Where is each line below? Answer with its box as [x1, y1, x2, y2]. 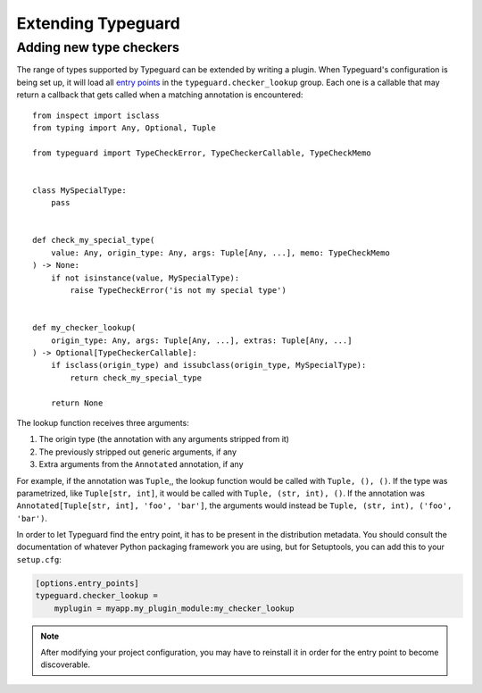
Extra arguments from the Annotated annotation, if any [38, 459, 245, 470]
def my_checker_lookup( [32, 322, 137, 333]
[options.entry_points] [35, 578, 140, 589]
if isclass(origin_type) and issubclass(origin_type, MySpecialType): [50, 360, 367, 371]
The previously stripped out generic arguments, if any [38, 447, 237, 457]
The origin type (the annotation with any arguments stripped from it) [38, 434, 290, 445]
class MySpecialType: [32, 185, 127, 196]
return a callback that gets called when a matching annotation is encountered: [16, 89, 303, 100]
